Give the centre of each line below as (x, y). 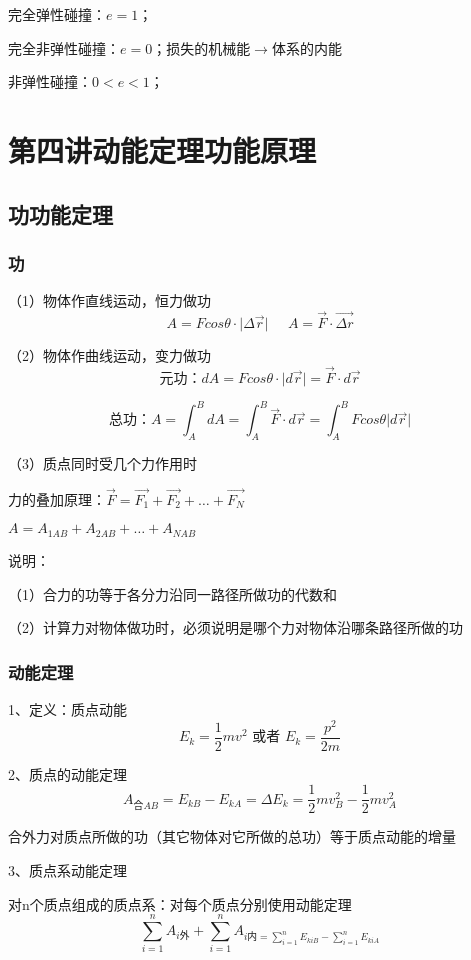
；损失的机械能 (201, 47)
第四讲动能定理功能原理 (162, 149)
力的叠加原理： (57, 498)
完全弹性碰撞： (57, 14)
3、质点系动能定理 (67, 869)
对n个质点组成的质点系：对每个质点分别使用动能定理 (180, 903)
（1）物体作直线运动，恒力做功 (109, 300)
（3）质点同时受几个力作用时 (102, 463)
